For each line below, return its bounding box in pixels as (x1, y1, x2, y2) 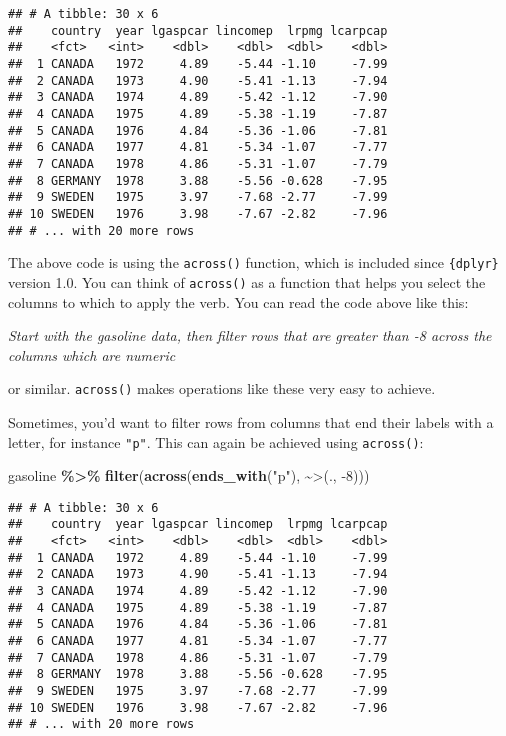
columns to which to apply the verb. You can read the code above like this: (8, 291, 469, 312)
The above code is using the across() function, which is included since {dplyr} (8, 252, 499, 273)
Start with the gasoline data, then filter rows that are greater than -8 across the (8, 325, 492, 346)
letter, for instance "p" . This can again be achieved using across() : (8, 431, 424, 452)
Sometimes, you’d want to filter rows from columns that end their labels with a (8, 411, 494, 432)
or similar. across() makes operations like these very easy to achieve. (8, 378, 436, 399)
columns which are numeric (8, 344, 176, 365)
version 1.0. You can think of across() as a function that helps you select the (8, 271, 486, 292)
